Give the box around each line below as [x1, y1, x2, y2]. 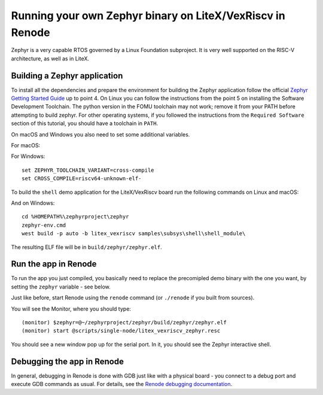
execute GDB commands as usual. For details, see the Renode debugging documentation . [11, 381, 233, 388]
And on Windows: [11, 199, 55, 206]
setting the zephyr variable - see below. [11, 283, 111, 290]
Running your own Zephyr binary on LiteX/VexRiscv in [11, 9, 285, 22]
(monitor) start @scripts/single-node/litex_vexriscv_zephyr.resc [22, 327, 221, 335]
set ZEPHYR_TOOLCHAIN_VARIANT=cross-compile [22, 166, 155, 174]
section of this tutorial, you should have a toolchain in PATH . [11, 120, 159, 127]
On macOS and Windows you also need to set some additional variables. [11, 130, 190, 138]
